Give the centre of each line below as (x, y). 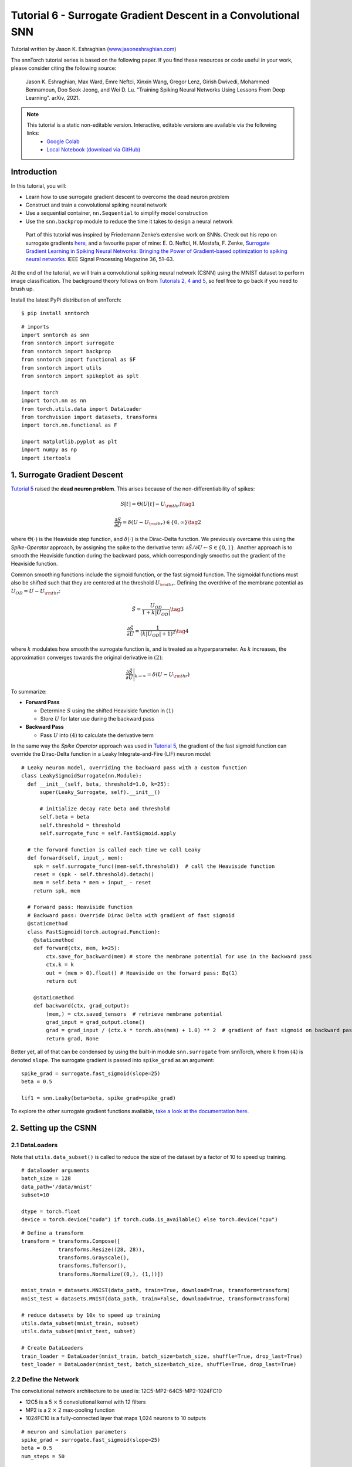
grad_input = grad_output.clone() (96, 1022)
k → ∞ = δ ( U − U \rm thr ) (162, 675)
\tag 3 (177, 609)
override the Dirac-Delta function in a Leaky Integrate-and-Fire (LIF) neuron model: (111, 754)
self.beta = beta (65, 817)
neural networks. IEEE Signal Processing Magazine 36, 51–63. (100, 259)
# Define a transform (52, 1233)
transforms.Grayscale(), (94, 1258)
